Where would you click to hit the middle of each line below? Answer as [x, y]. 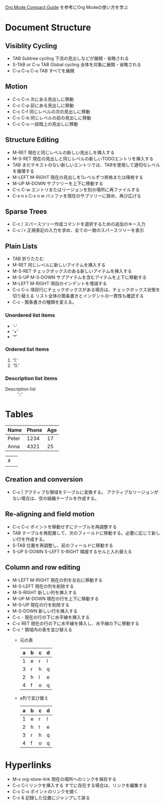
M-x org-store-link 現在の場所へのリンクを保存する [64, 779]
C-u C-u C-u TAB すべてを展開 [43, 71]
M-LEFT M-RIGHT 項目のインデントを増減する [60, 283]
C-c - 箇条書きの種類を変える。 [44, 302]
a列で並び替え [34, 698]
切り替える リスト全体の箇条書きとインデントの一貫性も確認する [78, 296]
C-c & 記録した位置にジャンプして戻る [51, 798]
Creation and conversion [44, 480]
